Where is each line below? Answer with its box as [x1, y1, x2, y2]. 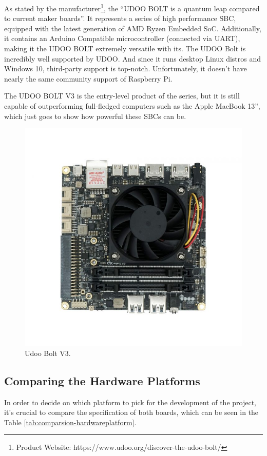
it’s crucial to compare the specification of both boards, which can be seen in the [4, 407, 259, 418]
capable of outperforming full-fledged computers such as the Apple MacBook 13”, [4, 101, 260, 111]
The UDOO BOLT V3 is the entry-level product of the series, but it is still [4, 90, 240, 101]
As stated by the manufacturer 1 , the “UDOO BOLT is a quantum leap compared [4, 2, 260, 13]
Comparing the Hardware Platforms [4, 372, 200, 388]
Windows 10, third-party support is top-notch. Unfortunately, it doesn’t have [4, 63, 247, 74]
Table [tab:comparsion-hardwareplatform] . [4, 417, 137, 427]
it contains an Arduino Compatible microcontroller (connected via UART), [4, 33, 240, 44]
